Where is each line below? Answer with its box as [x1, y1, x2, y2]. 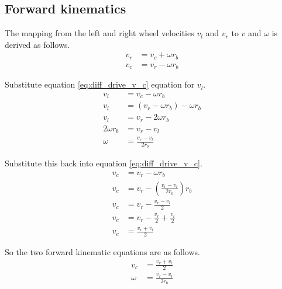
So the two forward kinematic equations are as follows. [5, 246, 200, 258]
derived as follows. [5, 38, 70, 50]
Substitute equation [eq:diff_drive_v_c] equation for [5, 78, 195, 90]
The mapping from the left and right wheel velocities [5, 27, 194, 39]
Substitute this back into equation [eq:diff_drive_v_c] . [5, 157, 202, 169]
